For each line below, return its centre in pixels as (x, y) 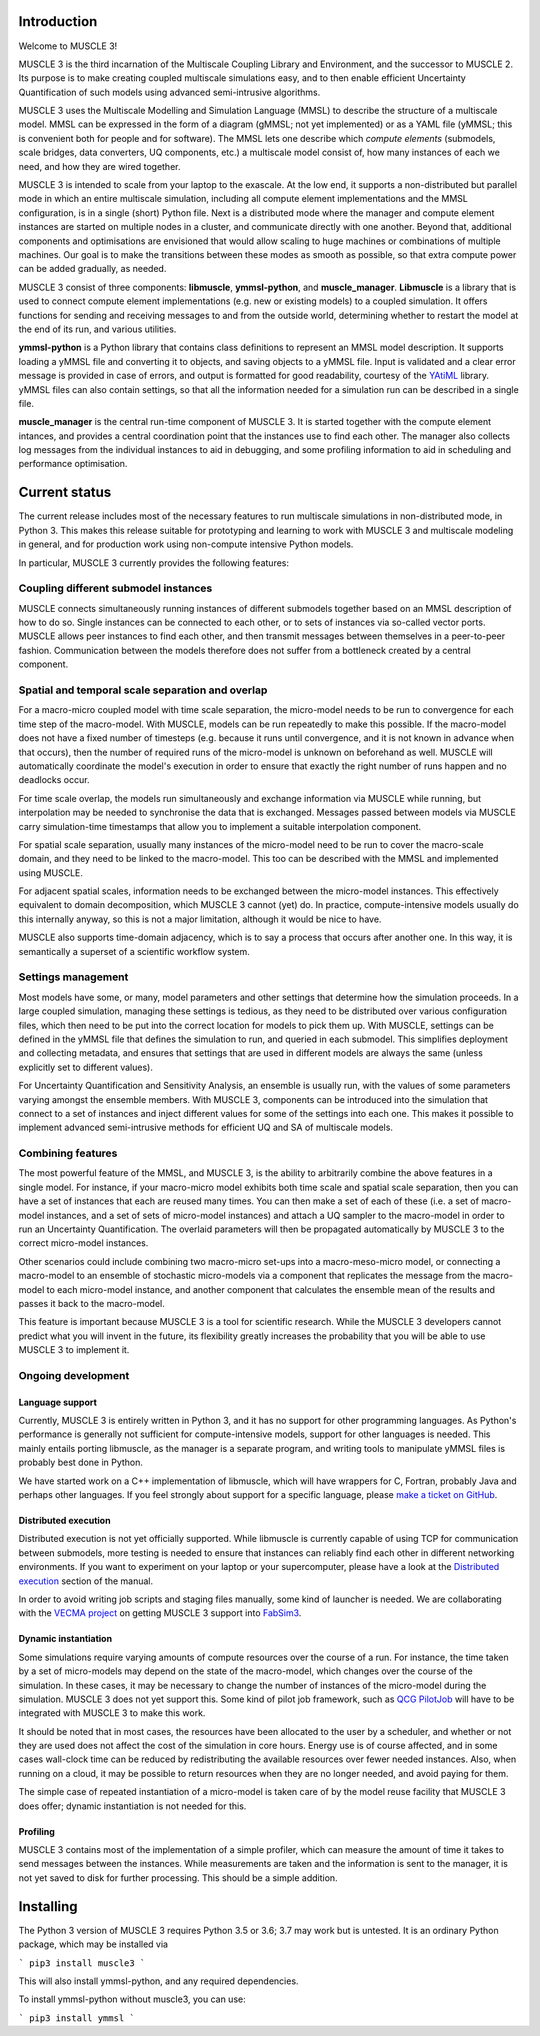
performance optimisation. (73, 464)
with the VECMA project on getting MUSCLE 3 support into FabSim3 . (160, 1613)
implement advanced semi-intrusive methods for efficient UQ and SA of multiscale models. (206, 1127)
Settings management (73, 977)
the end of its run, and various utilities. (97, 329)
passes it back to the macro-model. (91, 1303)
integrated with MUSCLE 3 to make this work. (112, 1713)
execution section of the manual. (86, 1581)
